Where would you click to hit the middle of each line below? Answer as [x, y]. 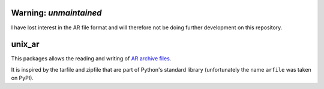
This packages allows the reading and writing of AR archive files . [91, 59]
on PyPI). [22, 78]
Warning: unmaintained [56, 13]
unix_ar [25, 44]
